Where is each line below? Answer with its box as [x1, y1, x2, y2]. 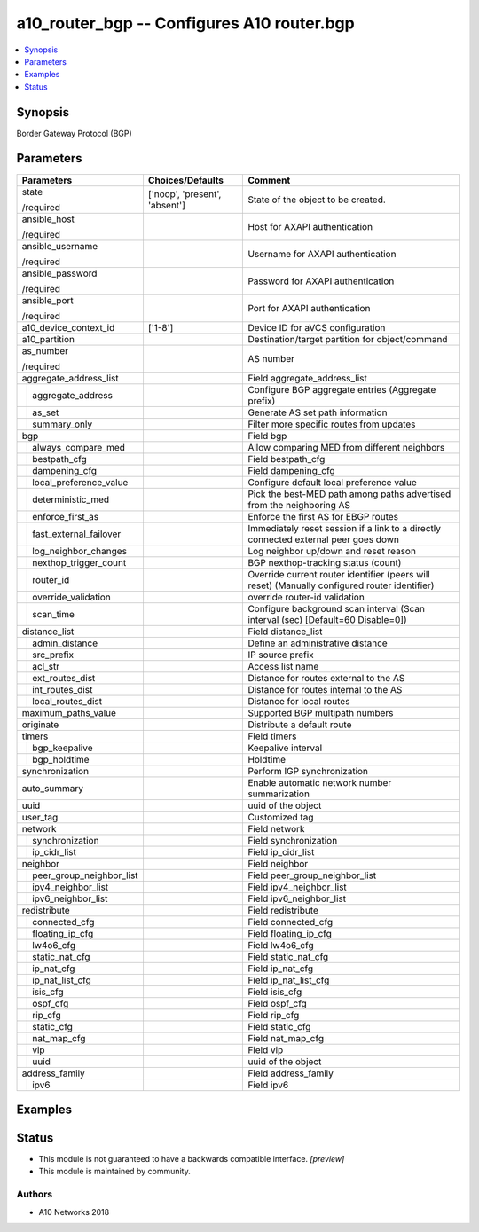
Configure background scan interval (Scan [247, 602, 426, 615]
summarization [247, 788, 310, 800]
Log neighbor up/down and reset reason [247, 545, 417, 557]
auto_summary [21, 781, 84, 794]
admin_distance [32, 637, 98, 649]
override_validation [32, 591, 111, 603]
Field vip [247, 1043, 284, 1055]
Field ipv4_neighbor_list [247, 881, 348, 893]
